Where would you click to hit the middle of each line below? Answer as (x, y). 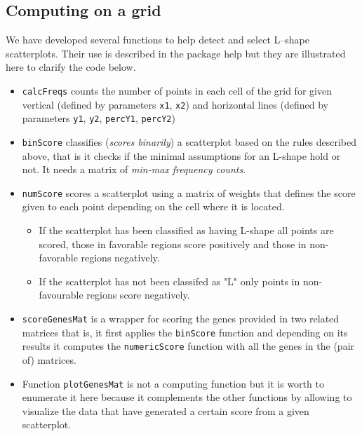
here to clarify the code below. (71, 67)
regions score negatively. (138, 295)
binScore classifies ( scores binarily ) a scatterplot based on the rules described (189, 141)
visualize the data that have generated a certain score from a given (166, 410)
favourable (61, 295)
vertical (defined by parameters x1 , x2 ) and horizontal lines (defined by (175, 104)
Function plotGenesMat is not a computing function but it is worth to (173, 383)
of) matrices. (49, 359)
